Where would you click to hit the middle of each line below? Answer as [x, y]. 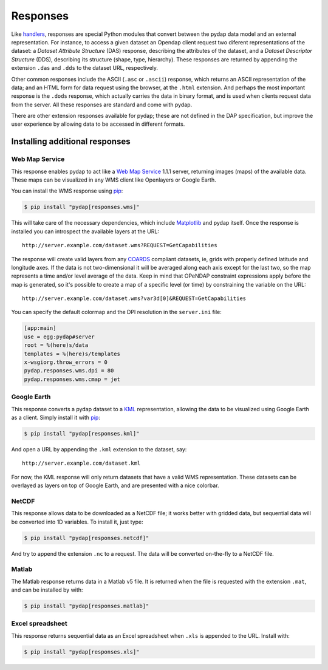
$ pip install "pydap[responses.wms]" [82, 207]
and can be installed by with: [47, 590]
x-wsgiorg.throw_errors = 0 [66, 362]
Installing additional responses [71, 142]
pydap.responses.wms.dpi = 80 [69, 371]
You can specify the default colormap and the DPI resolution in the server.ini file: [116, 312]
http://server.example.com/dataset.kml [81, 463]
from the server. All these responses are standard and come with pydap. [102, 104]
